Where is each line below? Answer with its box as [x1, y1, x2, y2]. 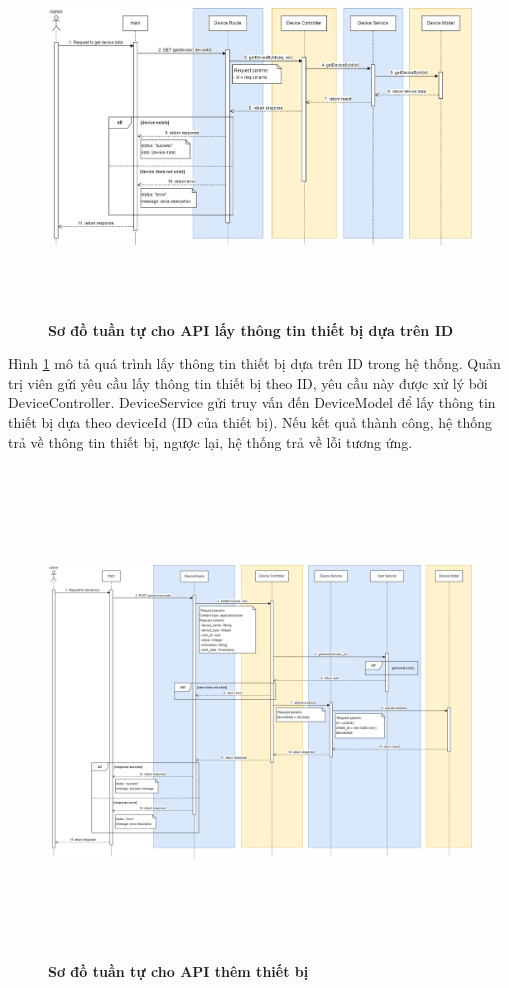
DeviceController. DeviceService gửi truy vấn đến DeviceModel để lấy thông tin [8, 392, 496, 413]
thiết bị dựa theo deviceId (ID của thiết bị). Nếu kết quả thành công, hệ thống [8, 411, 492, 432]
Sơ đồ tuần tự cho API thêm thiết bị [48, 961, 309, 982]
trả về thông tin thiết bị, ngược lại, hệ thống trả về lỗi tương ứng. [8, 431, 413, 452]
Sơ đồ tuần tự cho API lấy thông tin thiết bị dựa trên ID [48, 319, 454, 340]
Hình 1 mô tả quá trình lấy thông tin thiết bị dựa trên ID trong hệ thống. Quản [8, 353, 501, 374]
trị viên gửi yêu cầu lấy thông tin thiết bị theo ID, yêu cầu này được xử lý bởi [8, 372, 488, 393]
